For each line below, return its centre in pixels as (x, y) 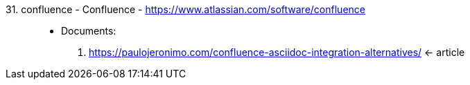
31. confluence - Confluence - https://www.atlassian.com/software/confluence (185, 9)
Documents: (89, 31)
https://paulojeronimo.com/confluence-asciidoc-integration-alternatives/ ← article (277, 52)
